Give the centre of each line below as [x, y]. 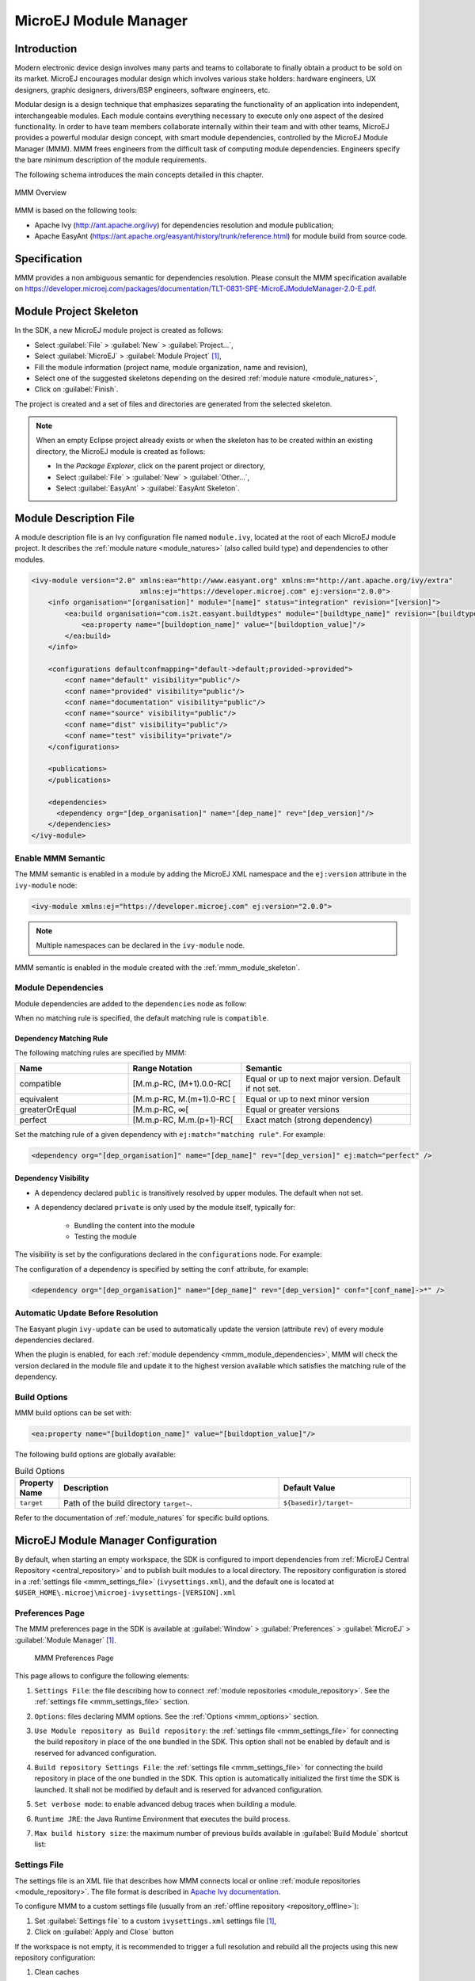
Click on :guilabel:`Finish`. [76, 389]
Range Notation [163, 1068]
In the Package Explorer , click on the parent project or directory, [160, 466]
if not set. [263, 1088]
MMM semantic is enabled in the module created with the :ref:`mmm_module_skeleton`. [158, 968]
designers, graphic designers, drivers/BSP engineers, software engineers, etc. [142, 90]
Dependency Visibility [52, 1178]
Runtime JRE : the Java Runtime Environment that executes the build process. [162, 1819]
